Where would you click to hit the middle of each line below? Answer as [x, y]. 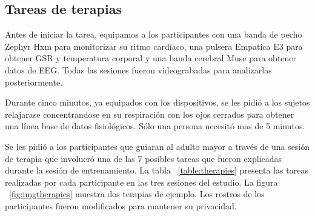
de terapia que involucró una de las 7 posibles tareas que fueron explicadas [144, 158]
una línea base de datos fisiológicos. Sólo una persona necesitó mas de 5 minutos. [155, 126]
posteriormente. [34, 82]
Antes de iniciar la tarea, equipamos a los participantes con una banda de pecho [154, 34]
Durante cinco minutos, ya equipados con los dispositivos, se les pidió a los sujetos [157, 102]
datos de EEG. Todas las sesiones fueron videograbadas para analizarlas [138, 69]
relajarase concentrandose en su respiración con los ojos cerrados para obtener [150, 114]
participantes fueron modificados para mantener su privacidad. [121, 205]
